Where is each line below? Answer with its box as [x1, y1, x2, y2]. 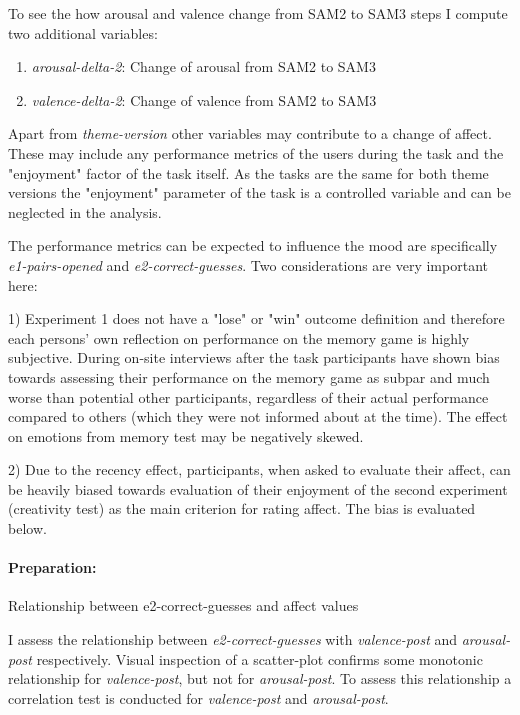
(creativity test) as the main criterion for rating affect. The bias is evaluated [8, 498, 476, 519]
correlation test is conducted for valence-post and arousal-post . [8, 687, 389, 708]
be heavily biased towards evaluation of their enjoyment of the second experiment [8, 478, 508, 499]
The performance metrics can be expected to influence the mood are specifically [8, 235, 498, 256]
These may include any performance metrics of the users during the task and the [8, 142, 504, 163]
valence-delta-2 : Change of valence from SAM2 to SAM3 [31, 89, 377, 110]
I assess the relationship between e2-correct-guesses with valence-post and [8, 629, 458, 650]
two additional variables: [8, 22, 158, 43]
